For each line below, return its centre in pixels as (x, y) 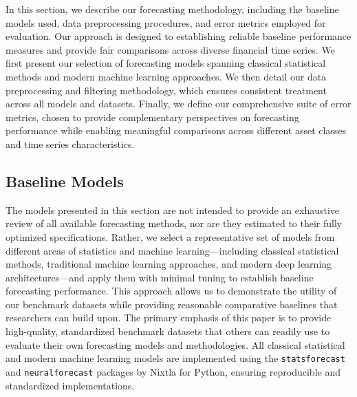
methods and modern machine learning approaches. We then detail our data (166, 76)
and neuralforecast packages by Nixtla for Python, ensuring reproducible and (173, 371)
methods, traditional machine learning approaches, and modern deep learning (169, 264)
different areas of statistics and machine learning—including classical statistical (172, 250)
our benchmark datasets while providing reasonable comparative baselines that (172, 304)
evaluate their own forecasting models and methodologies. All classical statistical (175, 344)
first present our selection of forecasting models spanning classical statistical (166, 63)
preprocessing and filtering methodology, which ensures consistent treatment (166, 90)
